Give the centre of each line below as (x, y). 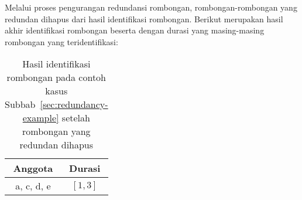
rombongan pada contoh (56, 77)
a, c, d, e (33, 186)
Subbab (20, 104)
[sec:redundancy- (74, 104)
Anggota (33, 168)
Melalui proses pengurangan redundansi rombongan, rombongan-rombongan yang (151, 7)
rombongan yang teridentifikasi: (61, 41)
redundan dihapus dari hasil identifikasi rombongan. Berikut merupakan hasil (144, 18)
